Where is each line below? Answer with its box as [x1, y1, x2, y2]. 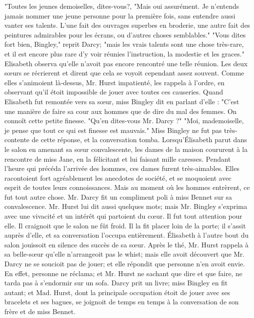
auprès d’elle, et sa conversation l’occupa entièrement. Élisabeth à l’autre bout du [4, 230, 249, 240]
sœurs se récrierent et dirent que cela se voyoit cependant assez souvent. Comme [4, 68, 244, 78]
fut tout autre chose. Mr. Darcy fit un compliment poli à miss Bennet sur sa [4, 191, 232, 202]
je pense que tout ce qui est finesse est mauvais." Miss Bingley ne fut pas [4, 125, 222, 135]
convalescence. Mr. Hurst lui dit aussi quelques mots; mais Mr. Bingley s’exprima [4, 201, 247, 211]
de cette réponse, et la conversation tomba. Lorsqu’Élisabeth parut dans [31, 134, 247, 145]
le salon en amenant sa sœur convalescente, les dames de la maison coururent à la [4, 144, 248, 154]
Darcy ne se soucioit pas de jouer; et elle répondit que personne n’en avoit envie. [4, 259, 245, 269]
